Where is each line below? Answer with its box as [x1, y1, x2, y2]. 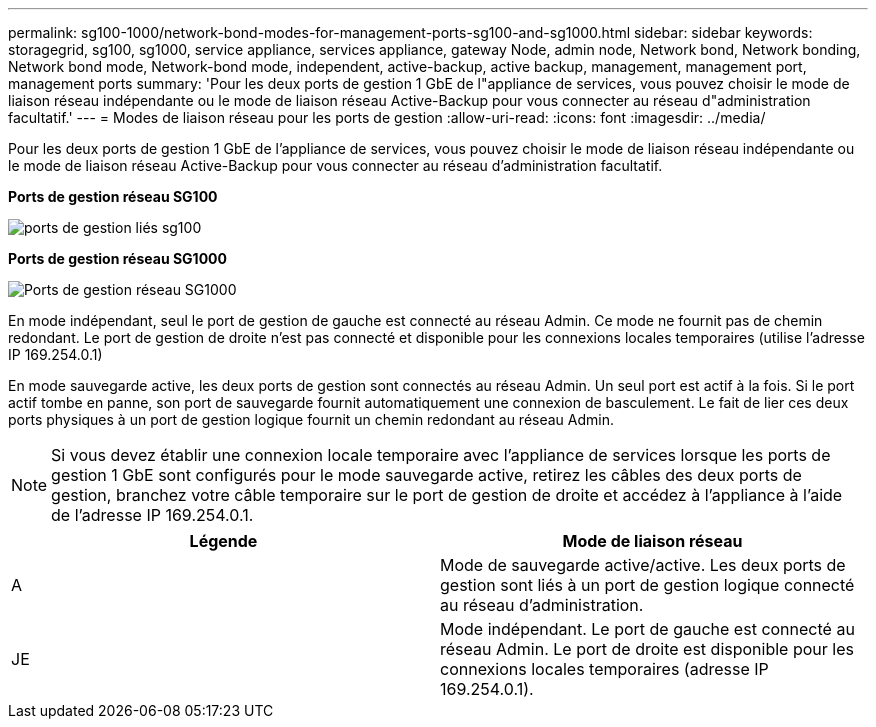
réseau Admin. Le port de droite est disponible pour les [440, 639, 854, 659]
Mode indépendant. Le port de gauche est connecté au [440, 619, 855, 639]
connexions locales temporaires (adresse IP [440, 659, 769, 679]
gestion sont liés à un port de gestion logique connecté [440, 575, 855, 595]
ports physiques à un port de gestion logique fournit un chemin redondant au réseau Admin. [8, 411, 615, 428]
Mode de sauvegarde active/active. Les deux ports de [440, 555, 846, 575]
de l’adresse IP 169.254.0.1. [51, 505, 254, 525]
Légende [189, 531, 258, 551]
